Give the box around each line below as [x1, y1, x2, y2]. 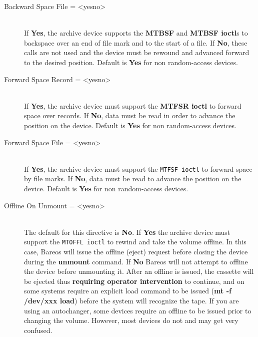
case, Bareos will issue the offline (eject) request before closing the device [24, 246, 248, 256]
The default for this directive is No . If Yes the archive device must [24, 226, 230, 237]
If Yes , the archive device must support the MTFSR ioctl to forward [24, 100, 241, 111]
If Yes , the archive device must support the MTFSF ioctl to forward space [24, 163, 252, 174]
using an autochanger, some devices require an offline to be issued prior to [24, 305, 251, 315]
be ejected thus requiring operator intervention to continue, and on [24, 275, 244, 286]
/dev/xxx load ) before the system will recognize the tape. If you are [24, 295, 239, 305]
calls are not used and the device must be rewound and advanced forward [24, 47, 249, 58]
